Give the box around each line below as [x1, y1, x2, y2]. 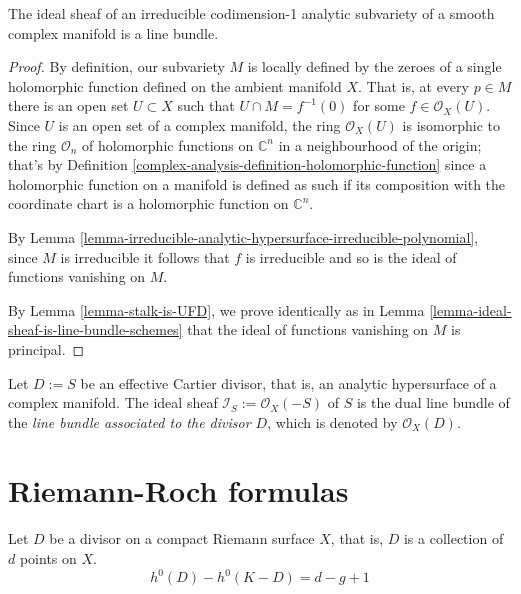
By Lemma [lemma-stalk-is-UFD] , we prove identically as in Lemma [8, 299, 425, 320]
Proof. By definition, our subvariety [8, 56, 225, 77]
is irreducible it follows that [60, 246, 230, 267]
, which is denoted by [267, 411, 398, 432]
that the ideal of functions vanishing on [187, 319, 429, 340]
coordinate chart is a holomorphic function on [8, 193, 289, 214]
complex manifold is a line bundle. [8, 22, 219, 43]
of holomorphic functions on [82, 134, 254, 155]
